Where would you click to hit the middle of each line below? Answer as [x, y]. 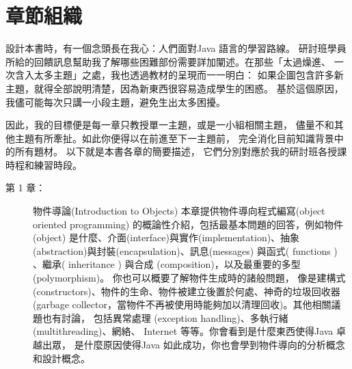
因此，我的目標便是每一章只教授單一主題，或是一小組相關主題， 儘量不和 [170, 125]
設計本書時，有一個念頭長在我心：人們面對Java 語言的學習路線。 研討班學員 [176, 48]
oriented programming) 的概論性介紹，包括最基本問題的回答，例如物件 [188, 224]
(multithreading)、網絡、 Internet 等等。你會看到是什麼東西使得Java [183, 331]
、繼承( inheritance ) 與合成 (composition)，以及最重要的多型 [167, 264]
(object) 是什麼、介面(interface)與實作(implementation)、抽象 [166, 237]
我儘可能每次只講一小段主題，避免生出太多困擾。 [116, 101]
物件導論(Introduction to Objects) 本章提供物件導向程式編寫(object [179, 211]
